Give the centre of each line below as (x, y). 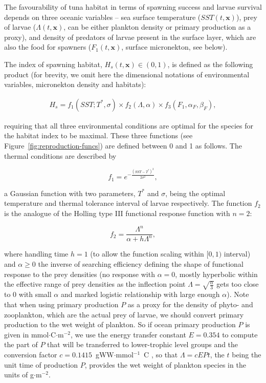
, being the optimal (195, 193)
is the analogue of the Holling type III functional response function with (117, 213)
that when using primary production (61, 304)
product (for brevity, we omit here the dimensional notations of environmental (127, 74)
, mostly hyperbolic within (216, 274)
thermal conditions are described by (60, 155)
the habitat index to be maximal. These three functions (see (98, 135)
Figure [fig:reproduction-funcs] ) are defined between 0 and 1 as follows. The (123, 145)
